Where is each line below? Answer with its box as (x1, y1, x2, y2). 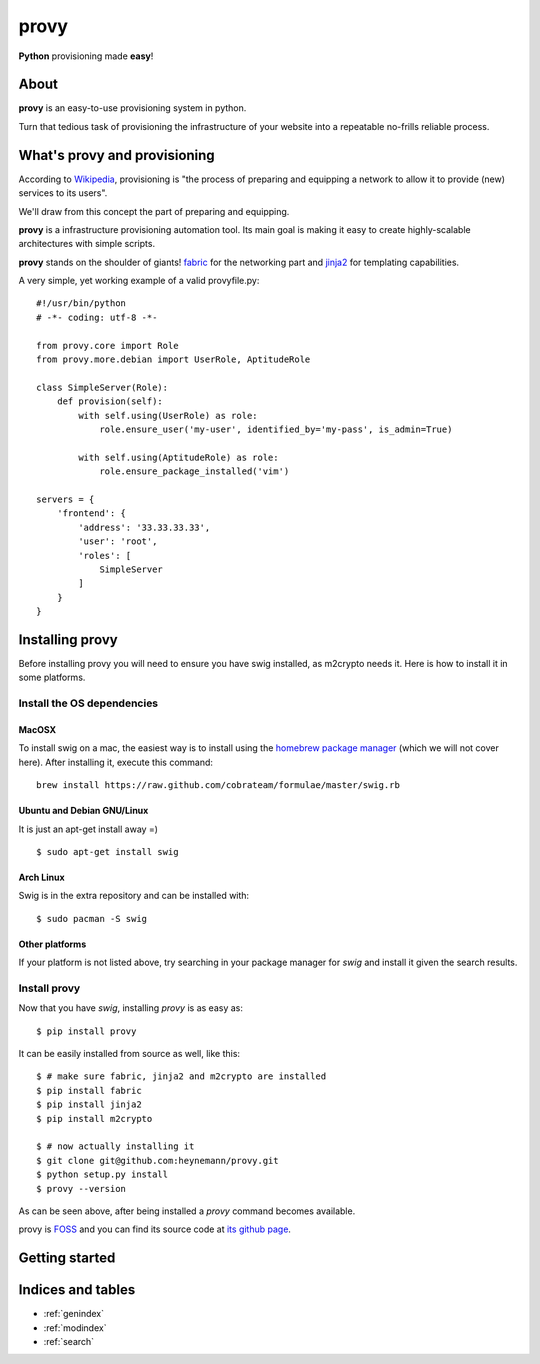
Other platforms (18, 938, 87, 950)
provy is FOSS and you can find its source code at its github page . (18, 1223, 292, 1235)
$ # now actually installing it (36, 1141, 195, 1152)
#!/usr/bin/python (36, 298, 127, 309)
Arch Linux (18, 871, 65, 883)
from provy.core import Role (36, 340, 179, 351)
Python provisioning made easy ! (18, 50, 154, 62)
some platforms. (18, 671, 86, 684)
